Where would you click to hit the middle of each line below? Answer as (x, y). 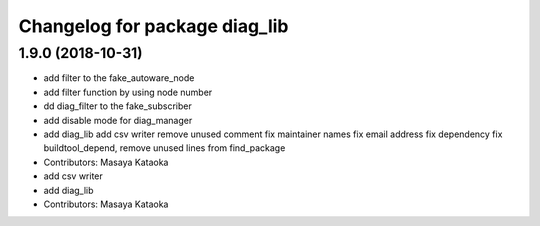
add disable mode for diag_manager (118, 120)
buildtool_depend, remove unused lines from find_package (164, 148)
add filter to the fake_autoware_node (119, 78)
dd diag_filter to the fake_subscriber (117, 106)
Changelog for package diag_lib (153, 26)
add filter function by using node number (128, 92)
